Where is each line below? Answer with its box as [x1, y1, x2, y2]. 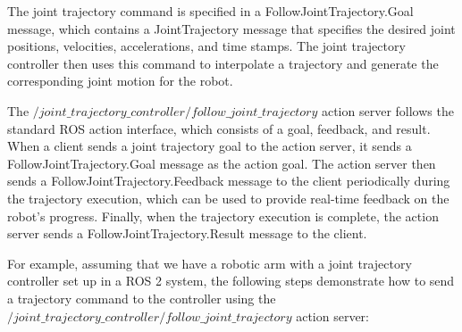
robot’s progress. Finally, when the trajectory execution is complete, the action [7, 206, 439, 225]
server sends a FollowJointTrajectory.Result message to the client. [7, 224, 367, 243]
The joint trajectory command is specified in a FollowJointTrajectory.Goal [7, 2, 414, 20]
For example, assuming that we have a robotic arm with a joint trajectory [7, 253, 412, 272]
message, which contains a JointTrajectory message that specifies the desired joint [7, 19, 456, 37]
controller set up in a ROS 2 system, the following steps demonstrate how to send [7, 271, 455, 290]
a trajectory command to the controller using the [7, 288, 276, 307]
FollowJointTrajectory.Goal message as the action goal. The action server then [7, 154, 436, 172]
